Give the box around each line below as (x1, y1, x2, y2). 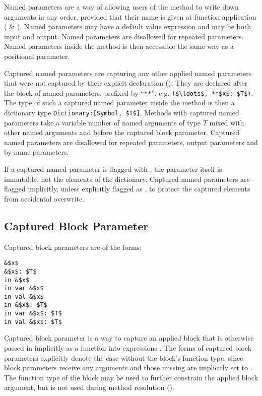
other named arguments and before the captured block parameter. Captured (4, 127, 240, 138)
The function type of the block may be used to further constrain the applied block (4, 372, 258, 382)
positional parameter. (4, 50, 70, 61)
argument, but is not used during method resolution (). (4, 382, 174, 392)
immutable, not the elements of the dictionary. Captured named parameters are (4, 173, 250, 184)
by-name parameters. (4, 147, 69, 157)
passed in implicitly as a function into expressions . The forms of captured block (4, 343, 252, 353)
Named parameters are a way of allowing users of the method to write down (4, 2, 239, 12)
